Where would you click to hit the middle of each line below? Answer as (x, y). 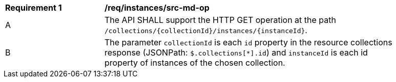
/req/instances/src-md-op (157, 8)
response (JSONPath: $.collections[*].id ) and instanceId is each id (236, 52)
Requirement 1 (34, 8)
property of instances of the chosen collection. (195, 63)
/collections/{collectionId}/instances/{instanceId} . (206, 30)
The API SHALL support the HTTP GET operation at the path (220, 20)
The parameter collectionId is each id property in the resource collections (248, 42)
